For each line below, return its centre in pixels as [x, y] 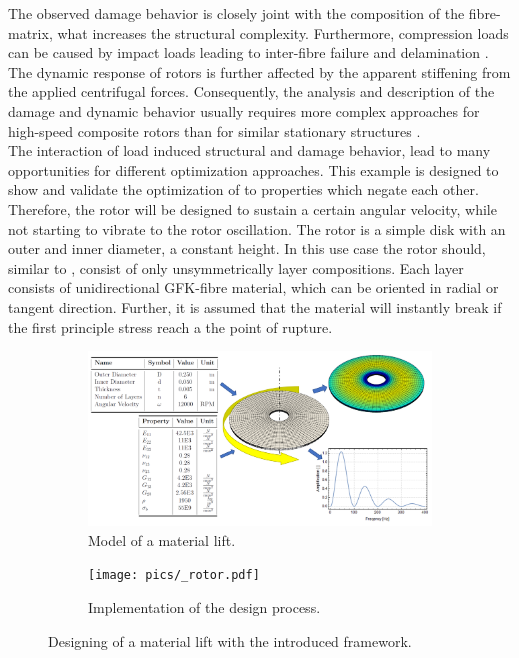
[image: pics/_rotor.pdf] [174, 575]
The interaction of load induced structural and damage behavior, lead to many [249, 150]
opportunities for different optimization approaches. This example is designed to [253, 169]
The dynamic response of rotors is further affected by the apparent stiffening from [259, 71]
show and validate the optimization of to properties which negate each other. [243, 189]
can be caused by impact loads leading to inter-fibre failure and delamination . [248, 52]
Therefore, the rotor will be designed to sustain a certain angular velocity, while [252, 208]
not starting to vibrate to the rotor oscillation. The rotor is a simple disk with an [257, 228]
